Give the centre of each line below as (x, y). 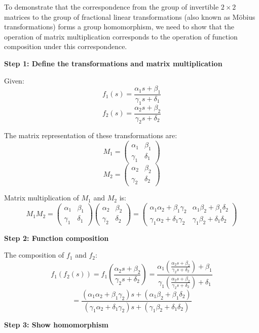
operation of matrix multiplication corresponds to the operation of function (121, 36)
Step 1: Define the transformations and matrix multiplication (113, 63)
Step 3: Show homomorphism (56, 324)
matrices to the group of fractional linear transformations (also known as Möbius (130, 16)
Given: (14, 80)
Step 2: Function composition (57, 238)
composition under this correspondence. (66, 46)
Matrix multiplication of (42, 198)
